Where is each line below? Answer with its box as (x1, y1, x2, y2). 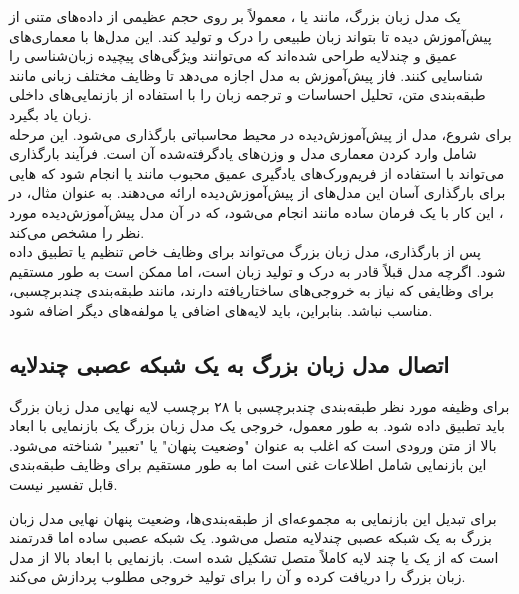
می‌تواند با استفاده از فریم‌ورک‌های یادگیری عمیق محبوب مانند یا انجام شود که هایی (9, 162, 505, 183)
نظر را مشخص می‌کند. (9, 221, 145, 242)
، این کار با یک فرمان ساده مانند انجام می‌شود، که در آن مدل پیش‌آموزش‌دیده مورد (9, 201, 504, 222)
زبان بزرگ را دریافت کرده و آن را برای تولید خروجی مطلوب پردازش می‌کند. (9, 566, 466, 587)
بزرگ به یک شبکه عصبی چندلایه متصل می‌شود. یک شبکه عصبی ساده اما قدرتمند (9, 527, 492, 548)
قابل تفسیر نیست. (9, 474, 118, 495)
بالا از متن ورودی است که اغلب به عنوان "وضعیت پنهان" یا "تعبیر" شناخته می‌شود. (9, 434, 497, 455)
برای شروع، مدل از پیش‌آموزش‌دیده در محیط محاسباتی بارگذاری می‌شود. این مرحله (9, 123, 512, 144)
